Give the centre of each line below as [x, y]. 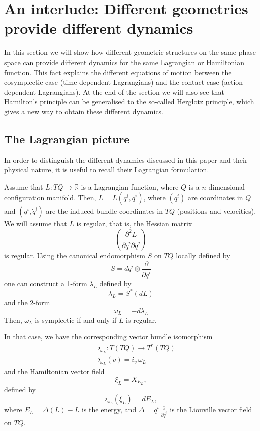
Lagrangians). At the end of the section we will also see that [131, 91]
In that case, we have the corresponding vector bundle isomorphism [108, 336]
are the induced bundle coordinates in [105, 211]
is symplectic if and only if [76, 319]
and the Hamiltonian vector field [54, 371]
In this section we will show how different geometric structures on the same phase [130, 52]
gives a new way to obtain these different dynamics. [84, 111]
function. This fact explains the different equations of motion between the [118, 72]
